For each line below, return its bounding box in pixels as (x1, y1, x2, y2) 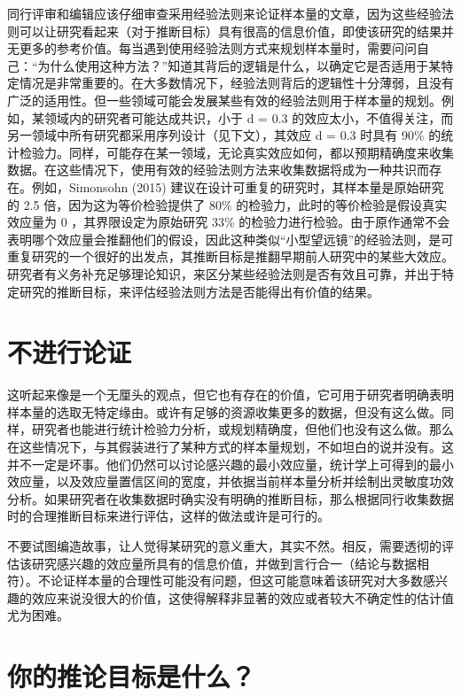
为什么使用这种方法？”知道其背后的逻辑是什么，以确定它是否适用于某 (37, 56, 441, 74)
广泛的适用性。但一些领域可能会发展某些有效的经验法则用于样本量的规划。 (7, 90, 441, 109)
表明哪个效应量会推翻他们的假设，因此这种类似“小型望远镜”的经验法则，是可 (7, 229, 454, 248)
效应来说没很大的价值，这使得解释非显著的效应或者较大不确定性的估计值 (31, 588, 454, 607)
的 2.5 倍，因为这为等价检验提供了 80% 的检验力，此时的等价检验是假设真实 (7, 195, 448, 213)
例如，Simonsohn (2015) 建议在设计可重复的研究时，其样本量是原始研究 (31, 177, 444, 196)
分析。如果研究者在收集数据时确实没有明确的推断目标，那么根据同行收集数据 (7, 489, 454, 507)
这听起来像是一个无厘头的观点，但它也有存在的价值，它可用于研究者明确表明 (7, 385, 454, 404)
